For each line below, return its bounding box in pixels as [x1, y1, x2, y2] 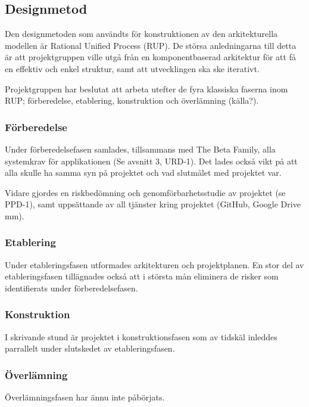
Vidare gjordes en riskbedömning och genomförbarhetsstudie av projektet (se [5, 186, 286, 198]
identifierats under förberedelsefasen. [5, 281, 138, 294]
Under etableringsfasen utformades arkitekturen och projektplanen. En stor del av [5, 258, 304, 271]
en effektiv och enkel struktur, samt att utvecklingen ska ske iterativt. [5, 62, 260, 74]
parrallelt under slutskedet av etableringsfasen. [5, 342, 175, 355]
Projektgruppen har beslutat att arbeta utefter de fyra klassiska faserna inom [5, 82, 288, 95]
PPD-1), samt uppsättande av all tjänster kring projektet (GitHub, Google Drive [5, 198, 301, 210]
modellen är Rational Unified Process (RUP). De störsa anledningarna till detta [5, 39, 296, 51]
